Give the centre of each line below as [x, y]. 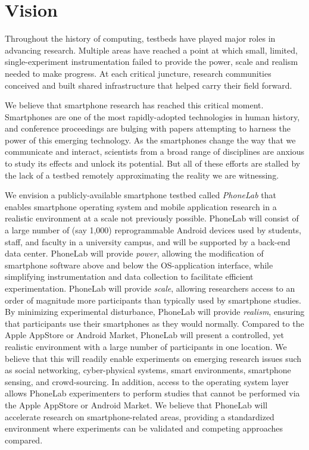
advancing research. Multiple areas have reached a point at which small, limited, [151, 50]
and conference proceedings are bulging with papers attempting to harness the [148, 128]
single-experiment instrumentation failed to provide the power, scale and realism [152, 62]
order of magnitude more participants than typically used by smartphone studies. [153, 300]
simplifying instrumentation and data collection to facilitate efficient [129, 276]
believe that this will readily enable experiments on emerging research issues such [153, 358]
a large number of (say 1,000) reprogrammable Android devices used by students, [153, 230]
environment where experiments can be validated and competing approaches [144, 428]
